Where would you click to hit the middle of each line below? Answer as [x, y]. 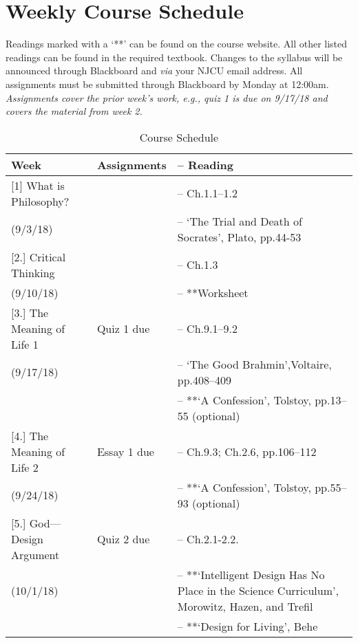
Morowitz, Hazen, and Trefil [245, 606]
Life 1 [25, 344]
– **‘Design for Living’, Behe [248, 626]
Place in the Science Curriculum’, [258, 590]
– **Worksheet [213, 292]
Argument [35, 554]
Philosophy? [40, 201]
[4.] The [30, 435]
